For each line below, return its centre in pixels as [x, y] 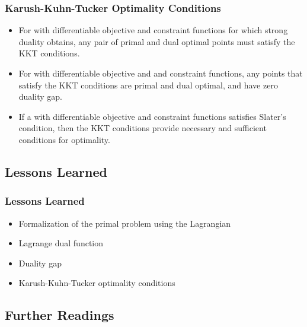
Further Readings [60, 315]
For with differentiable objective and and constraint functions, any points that [161, 73]
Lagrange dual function [61, 243]
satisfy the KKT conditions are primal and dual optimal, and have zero [148, 85]
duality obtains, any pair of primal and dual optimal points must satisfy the [157, 41]
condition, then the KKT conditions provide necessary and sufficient [143, 128]
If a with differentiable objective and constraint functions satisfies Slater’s [152, 116]
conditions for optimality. [64, 139]
